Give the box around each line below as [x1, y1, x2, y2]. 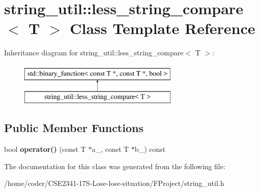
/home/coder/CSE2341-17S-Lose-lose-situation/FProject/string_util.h [4, 178, 224, 188]
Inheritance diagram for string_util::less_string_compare [4, 47, 184, 58]
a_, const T [92, 144, 129, 154]
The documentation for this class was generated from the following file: [4, 161, 225, 171]
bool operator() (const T [4, 144, 86, 154]
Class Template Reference [70, 18, 255, 39]
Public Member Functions [4, 120, 143, 136]
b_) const [134, 144, 166, 154]
